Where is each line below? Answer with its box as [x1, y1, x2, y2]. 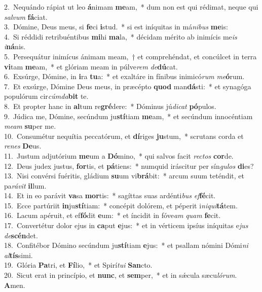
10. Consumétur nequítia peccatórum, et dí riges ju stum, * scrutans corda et [4, 130, 244, 141]
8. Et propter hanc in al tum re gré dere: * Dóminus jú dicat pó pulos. [4, 100, 216, 111]
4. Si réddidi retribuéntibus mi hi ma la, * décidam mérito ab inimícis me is [4, 31, 237, 42]
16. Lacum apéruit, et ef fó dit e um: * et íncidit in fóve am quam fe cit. [4, 210, 221, 221]
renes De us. [4, 140, 42, 151]
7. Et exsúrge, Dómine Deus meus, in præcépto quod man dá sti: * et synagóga [4, 81, 251, 91]
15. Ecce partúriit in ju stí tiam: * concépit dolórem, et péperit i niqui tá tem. [4, 200, 238, 210]
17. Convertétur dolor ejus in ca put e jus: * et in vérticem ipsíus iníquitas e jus [4, 220, 248, 231]
